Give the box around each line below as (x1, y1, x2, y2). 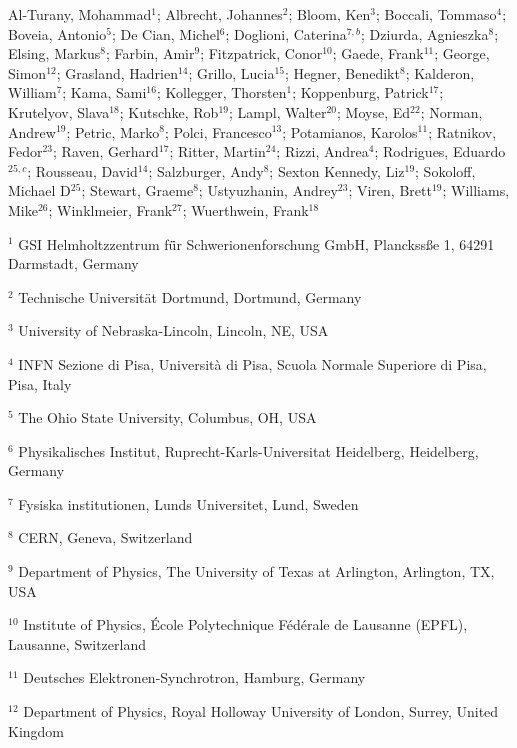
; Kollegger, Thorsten (156, 82, 287, 103)
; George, (434, 43, 490, 64)
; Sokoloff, (415, 160, 476, 181)
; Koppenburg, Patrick (292, 82, 429, 103)
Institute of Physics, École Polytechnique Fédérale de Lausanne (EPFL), (23, 614, 468, 635)
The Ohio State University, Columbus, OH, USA (18, 407, 317, 428)
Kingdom (8, 720, 65, 741)
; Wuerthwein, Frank (182, 199, 309, 220)
